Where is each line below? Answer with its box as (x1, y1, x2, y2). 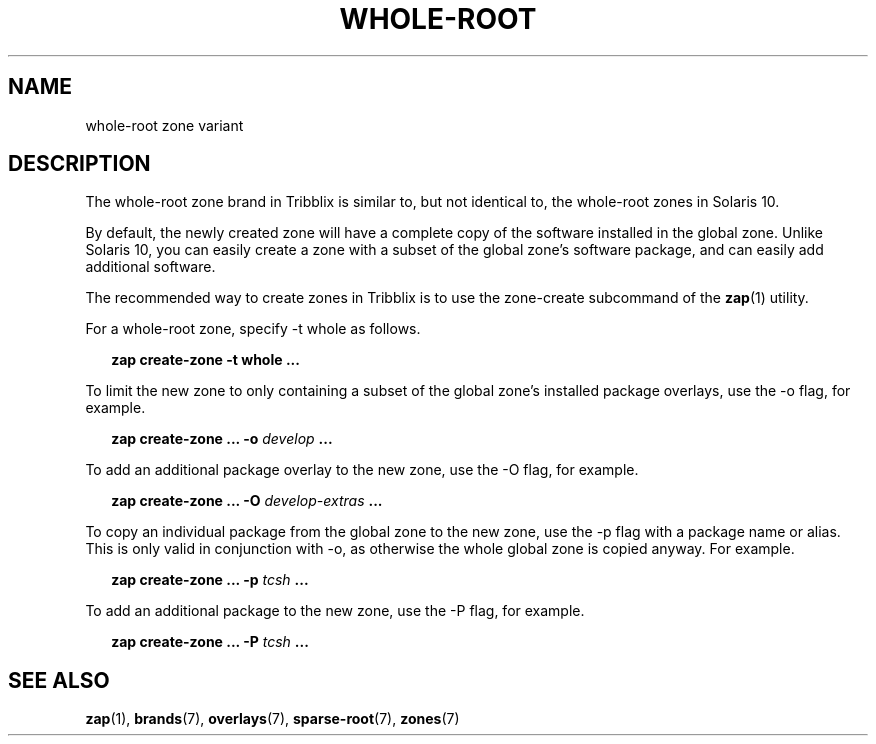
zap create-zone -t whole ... (111, 351, 300, 369)
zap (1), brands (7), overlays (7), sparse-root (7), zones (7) (85, 710, 460, 728)
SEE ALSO (8, 667, 110, 693)
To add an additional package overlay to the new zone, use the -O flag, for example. (85, 461, 639, 479)
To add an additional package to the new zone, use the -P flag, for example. (85, 602, 585, 620)
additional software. (85, 258, 216, 276)
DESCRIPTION (8, 151, 151, 177)
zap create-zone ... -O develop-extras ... (111, 492, 383, 510)
